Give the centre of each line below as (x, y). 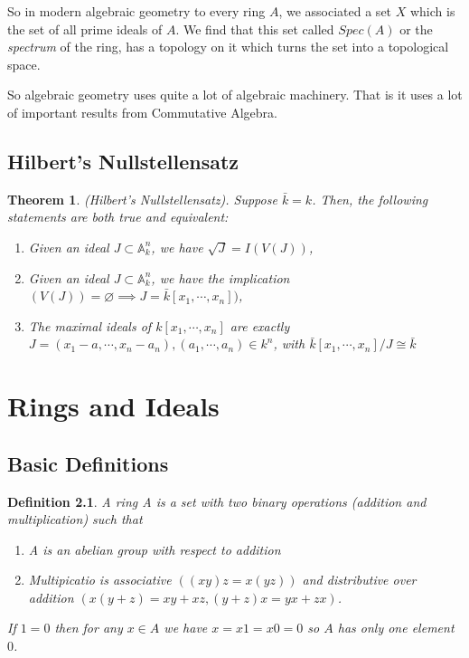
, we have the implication (220, 277)
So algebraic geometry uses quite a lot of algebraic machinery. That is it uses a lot (235, 95)
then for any (89, 628)
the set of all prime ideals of (85, 29)
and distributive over (359, 580)
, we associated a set (335, 11)
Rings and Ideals (113, 406)
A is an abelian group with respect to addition (155, 549)
